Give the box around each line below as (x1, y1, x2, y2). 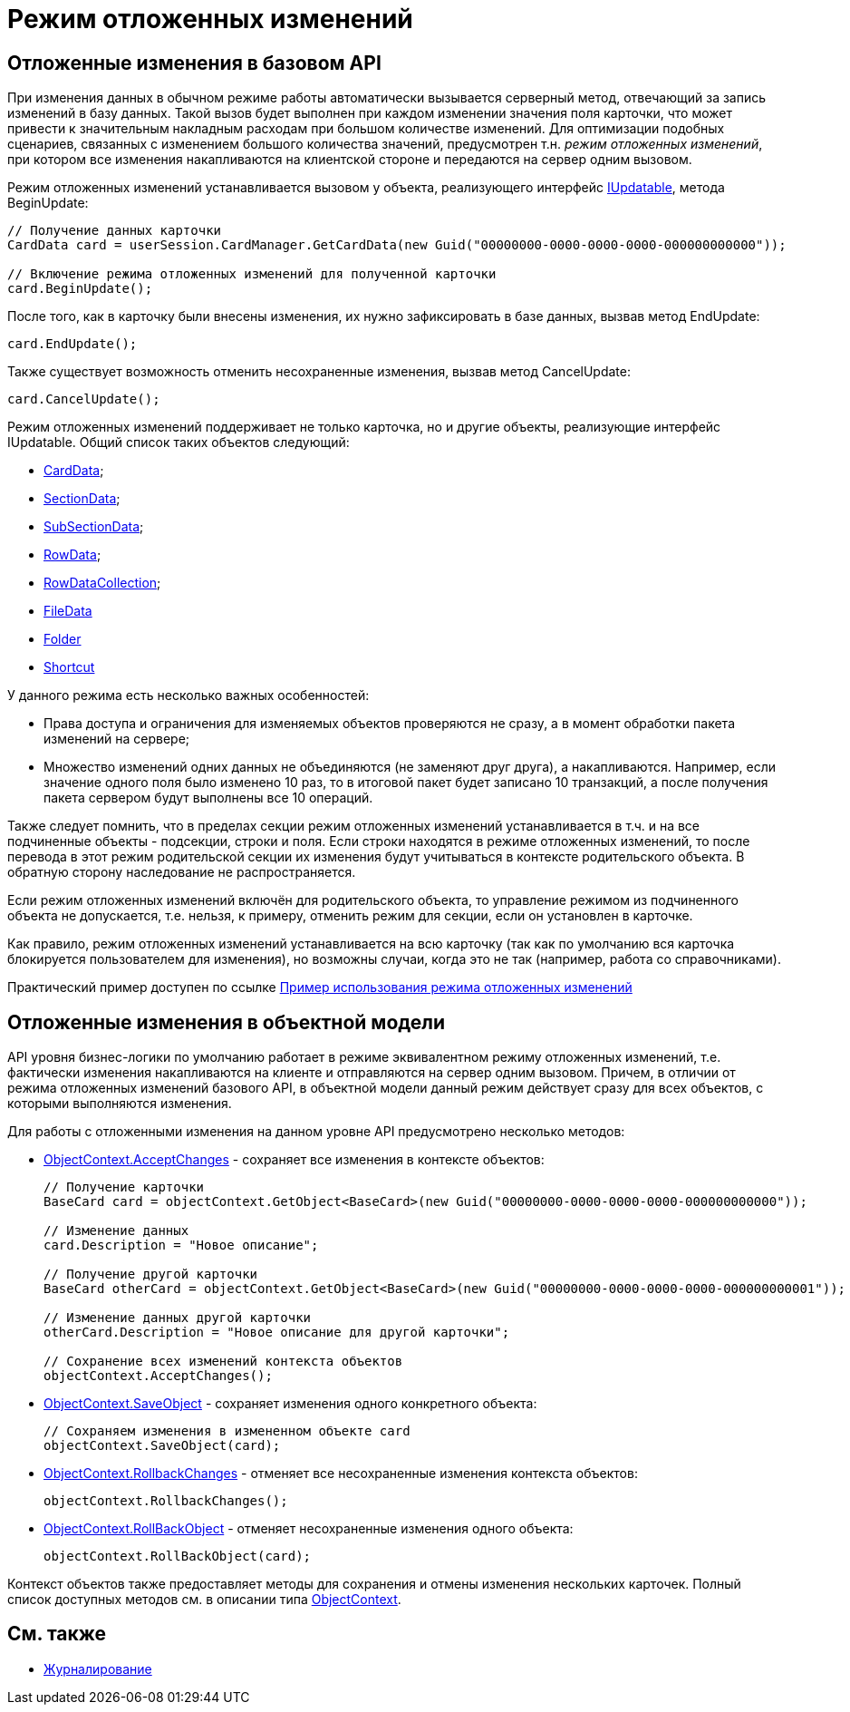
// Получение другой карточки (43, 1267, 258, 1282)
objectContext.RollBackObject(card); (43, 1549, 312, 1564)
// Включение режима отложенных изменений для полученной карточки (7, 267, 497, 282)
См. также (7, 1622, 107, 1646)
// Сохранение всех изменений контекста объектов (43, 1354, 403, 1369)
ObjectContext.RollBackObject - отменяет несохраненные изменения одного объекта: (43, 1521, 574, 1537)
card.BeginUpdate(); (7, 281, 153, 297)
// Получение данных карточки (7, 223, 222, 238)
